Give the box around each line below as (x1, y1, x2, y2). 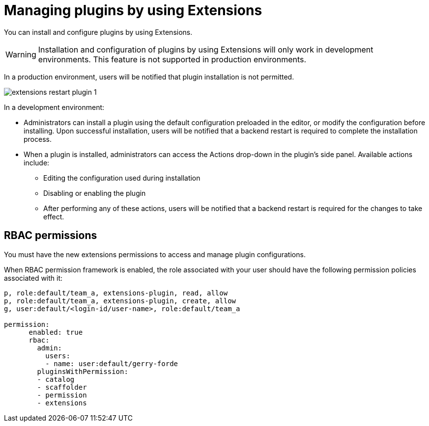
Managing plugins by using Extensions (4, 2, 262, 19)
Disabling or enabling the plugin (43, 188, 146, 197)
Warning (5, 49, 36, 59)
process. (24, 134, 52, 143)
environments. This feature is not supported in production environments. (38, 54, 307, 64)
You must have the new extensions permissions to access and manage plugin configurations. (4, 250, 306, 259)
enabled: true (29, 328, 83, 336)
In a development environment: (4, 103, 105, 111)
